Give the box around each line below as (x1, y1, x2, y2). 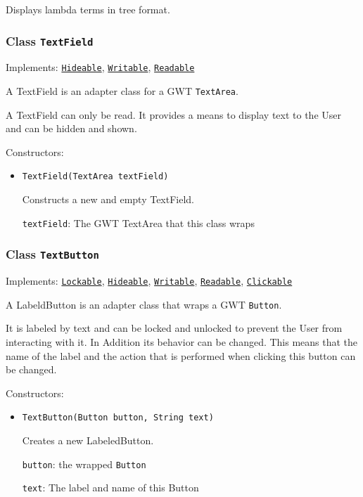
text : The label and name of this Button (22, 480, 199, 495)
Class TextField (6, 32, 94, 49)
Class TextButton (6, 245, 99, 263)
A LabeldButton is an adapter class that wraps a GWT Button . (6, 297, 282, 311)
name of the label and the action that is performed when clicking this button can (6, 348, 356, 363)
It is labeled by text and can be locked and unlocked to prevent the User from (6, 321, 343, 335)
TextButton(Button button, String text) (22, 413, 214, 423)
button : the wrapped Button (22, 456, 146, 471)
